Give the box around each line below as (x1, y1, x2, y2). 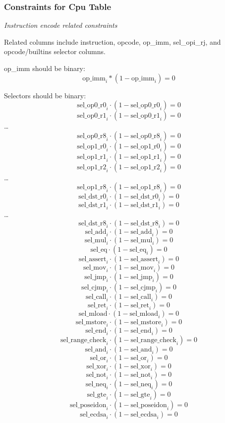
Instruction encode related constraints (4, 20, 117, 30)
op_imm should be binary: (4, 63, 85, 73)
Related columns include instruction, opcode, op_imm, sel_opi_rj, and (4, 36, 221, 47)
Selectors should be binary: (4, 90, 86, 100)
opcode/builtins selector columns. (4, 46, 106, 57)
